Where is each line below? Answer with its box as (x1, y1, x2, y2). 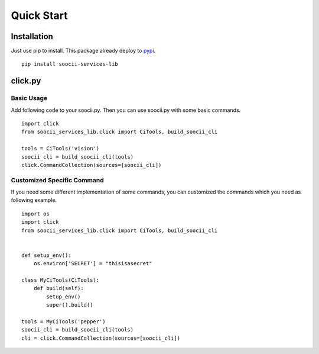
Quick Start (11, 9, 68, 22)
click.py (11, 76, 41, 86)
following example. (11, 197, 57, 204)
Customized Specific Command (11, 176, 105, 184)
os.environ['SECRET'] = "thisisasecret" (33, 260, 153, 267)
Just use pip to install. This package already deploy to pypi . (11, 47, 156, 54)
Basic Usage (11, 94, 48, 102)
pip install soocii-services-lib (21, 61, 118, 67)
